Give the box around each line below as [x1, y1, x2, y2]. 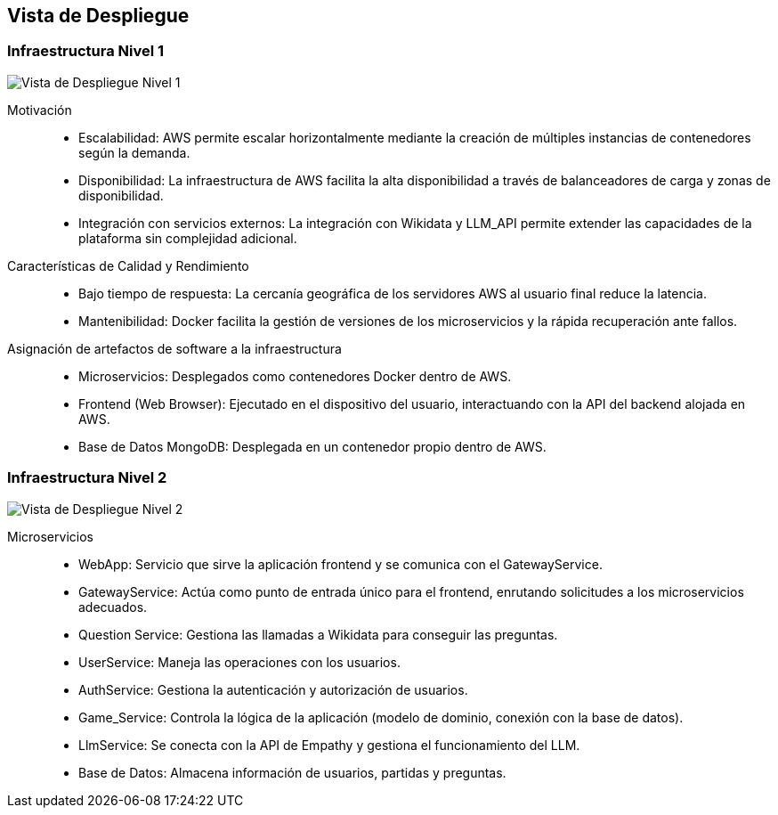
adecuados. [78, 599, 148, 615]
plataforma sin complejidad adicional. [78, 230, 297, 246]
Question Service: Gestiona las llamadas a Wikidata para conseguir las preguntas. [78, 626, 558, 642]
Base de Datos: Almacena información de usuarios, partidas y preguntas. [78, 764, 507, 780]
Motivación [7, 102, 72, 118]
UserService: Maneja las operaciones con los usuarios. [78, 654, 401, 670]
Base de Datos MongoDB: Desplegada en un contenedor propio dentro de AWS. [78, 438, 547, 454]
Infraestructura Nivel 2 [7, 469, 167, 487]
